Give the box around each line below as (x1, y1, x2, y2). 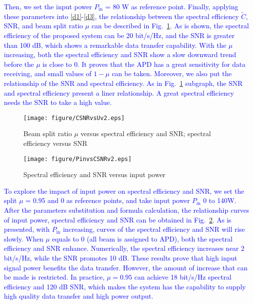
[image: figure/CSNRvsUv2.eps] (23, 114, 125, 122)
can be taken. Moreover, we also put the (112, 68, 232, 79)
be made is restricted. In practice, (4, 272, 105, 282)
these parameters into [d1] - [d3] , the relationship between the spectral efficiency (4, 11, 239, 21)
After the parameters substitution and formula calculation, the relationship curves (4, 205, 250, 215)
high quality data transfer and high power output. (4, 291, 154, 301)
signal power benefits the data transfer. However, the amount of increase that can (4, 262, 248, 272)
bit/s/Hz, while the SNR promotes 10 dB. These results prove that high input (4, 253, 237, 263)
